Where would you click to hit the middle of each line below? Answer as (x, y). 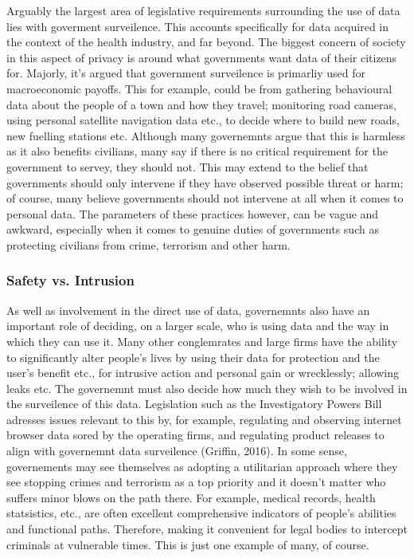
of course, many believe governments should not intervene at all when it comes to (205, 198)
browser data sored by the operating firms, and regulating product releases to (195, 435)
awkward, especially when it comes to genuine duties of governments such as (193, 229)
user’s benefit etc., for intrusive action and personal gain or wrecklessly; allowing (203, 373)
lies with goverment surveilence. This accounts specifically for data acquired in (198, 26)
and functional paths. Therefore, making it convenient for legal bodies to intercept (207, 529)
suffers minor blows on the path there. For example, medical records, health (191, 497)
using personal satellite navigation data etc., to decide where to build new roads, (203, 120)
